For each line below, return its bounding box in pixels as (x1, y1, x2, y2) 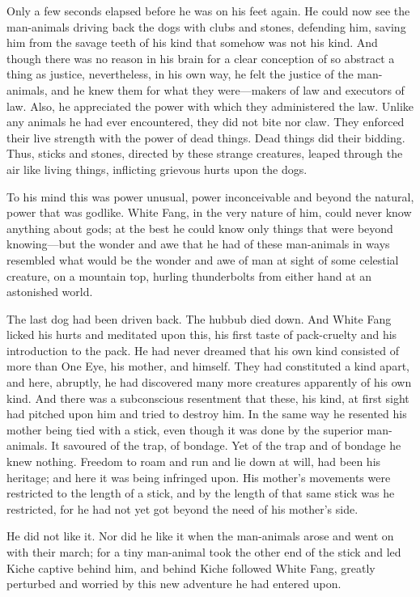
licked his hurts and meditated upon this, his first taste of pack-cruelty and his (6, 326, 397, 343)
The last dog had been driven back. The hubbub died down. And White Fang (6, 310, 392, 327)
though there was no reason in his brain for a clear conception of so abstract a (6, 49, 395, 66)
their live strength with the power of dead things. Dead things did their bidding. (6, 129, 405, 146)
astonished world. (6, 283, 93, 300)
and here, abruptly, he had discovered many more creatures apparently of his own (6, 374, 412, 391)
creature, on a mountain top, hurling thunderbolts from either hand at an (6, 267, 372, 284)
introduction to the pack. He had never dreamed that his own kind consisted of (6, 341, 399, 358)
